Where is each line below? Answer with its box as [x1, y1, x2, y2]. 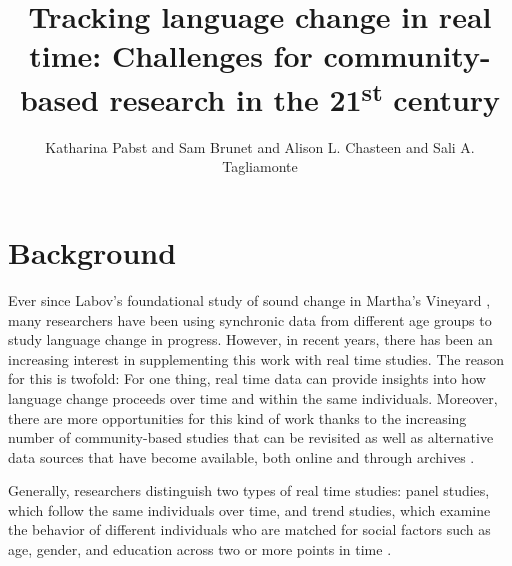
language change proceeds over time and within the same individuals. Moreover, [8, 387, 498, 408]
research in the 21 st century [109, 74, 501, 119]
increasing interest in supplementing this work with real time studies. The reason [8, 348, 505, 369]
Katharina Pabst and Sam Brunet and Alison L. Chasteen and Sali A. [45, 136, 475, 157]
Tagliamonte [222, 156, 298, 177]
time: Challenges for [29, 35, 313, 76]
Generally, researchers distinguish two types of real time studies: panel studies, [8, 480, 490, 501]
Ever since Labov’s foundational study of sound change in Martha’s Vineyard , [8, 289, 491, 310]
